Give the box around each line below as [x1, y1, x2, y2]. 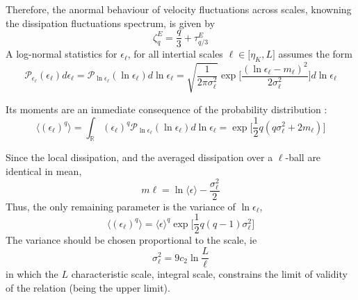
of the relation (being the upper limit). [6, 280, 170, 294]
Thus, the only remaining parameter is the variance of [6, 199, 236, 213]
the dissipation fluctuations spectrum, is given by [6, 15, 215, 30]
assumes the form [278, 47, 352, 61]
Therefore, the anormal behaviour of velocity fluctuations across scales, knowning [6, 2, 352, 16]
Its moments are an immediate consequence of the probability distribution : [6, 101, 327, 116]
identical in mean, [6, 163, 82, 178]
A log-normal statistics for [6, 47, 117, 61]
